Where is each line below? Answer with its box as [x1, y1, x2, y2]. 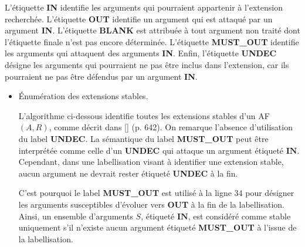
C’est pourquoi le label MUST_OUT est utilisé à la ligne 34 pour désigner [18, 187, 294, 199]
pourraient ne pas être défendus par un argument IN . [5, 70, 198, 82]
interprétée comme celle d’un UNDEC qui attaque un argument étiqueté [18, 144, 284, 156]
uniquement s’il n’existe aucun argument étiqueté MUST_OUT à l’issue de [18, 221, 297, 234]
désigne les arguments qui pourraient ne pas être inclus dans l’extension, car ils [5, 58, 289, 70]
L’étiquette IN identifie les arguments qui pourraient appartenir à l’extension [5, 1, 283, 13]
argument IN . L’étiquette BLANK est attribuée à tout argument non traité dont [5, 24, 300, 36]
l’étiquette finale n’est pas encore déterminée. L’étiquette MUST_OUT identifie [5, 35, 299, 48]
